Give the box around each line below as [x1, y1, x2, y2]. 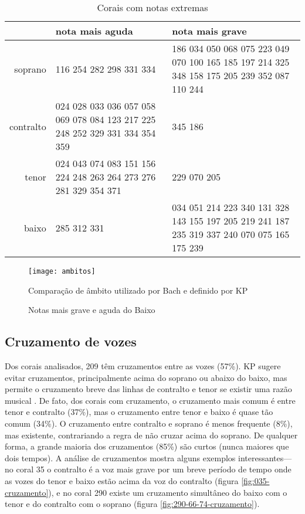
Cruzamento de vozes [5, 332, 137, 350]
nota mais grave [172, 24, 247, 38]
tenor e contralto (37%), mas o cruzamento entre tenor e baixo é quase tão [5, 406, 273, 418]
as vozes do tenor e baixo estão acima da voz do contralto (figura [5, 474, 239, 486]
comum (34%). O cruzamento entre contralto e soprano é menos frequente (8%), [5, 417, 293, 430]
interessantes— [238, 451, 292, 464]
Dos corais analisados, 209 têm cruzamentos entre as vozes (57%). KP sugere [5, 360, 281, 372]
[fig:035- [241, 474, 270, 486]
